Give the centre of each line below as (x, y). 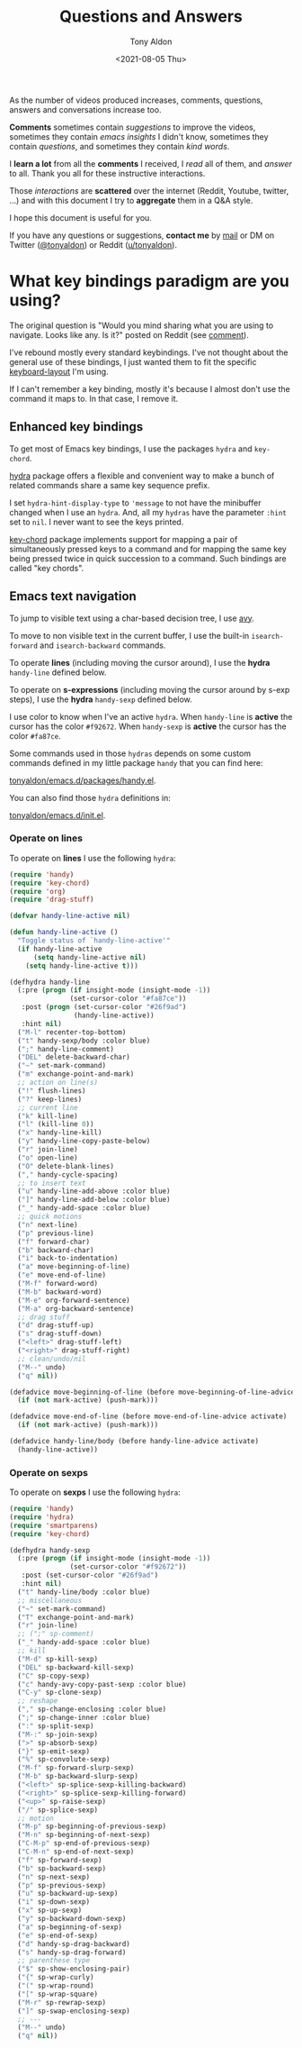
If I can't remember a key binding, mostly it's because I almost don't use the (150, 388)
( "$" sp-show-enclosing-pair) (74, 1969)
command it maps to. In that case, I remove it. (94, 398)
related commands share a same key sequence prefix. (110, 485)
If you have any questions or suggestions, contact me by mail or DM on (142, 235)
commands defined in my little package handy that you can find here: (136, 762)
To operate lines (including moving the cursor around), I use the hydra (140, 662)
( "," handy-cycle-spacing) (68, 1174)
